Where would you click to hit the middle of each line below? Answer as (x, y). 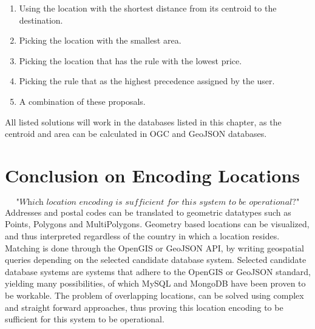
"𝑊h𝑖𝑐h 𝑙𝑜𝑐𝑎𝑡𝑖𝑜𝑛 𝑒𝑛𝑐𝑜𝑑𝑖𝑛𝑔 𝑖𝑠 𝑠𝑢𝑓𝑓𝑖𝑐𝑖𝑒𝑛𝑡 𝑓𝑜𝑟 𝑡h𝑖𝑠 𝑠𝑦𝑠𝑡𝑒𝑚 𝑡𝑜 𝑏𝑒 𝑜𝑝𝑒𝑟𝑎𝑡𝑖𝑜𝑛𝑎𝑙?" (158, 202)
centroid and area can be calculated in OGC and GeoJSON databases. (136, 134)
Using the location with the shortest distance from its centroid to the (148, 8)
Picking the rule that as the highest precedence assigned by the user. (147, 81)
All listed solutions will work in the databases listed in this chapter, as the (143, 121)
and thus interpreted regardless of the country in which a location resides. (142, 236)
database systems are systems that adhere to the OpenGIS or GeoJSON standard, (158, 271)
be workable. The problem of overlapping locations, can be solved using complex (154, 295)
